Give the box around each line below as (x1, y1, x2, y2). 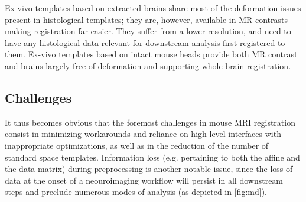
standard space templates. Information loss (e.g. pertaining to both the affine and (5, 151, 300, 163)
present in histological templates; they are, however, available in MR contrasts (5, 13, 288, 25)
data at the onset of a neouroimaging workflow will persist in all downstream (5, 174, 284, 186)
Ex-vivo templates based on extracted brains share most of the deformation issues (5, 2, 301, 14)
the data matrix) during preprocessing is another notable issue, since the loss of (5, 162, 293, 175)
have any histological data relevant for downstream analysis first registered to (5, 36, 285, 48)
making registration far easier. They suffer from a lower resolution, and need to (5, 25, 291, 37)
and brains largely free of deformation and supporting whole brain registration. (5, 59, 291, 71)
